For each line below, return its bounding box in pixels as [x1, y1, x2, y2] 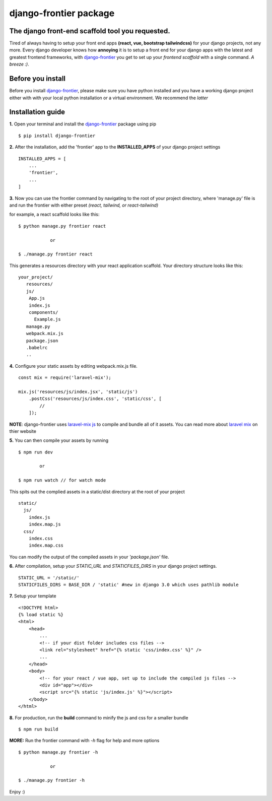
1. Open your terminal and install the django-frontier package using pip [9, 121, 156, 127]
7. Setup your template [9, 593, 56, 599]
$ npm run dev [18, 449, 53, 455]
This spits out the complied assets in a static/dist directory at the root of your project [9, 489, 185, 495]
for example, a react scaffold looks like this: [9, 212, 100, 218]
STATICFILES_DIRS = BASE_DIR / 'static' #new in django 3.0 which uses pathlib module [18, 582, 239, 587]
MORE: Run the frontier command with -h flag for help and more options [9, 738, 160, 744]
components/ [28, 310, 58, 315]
